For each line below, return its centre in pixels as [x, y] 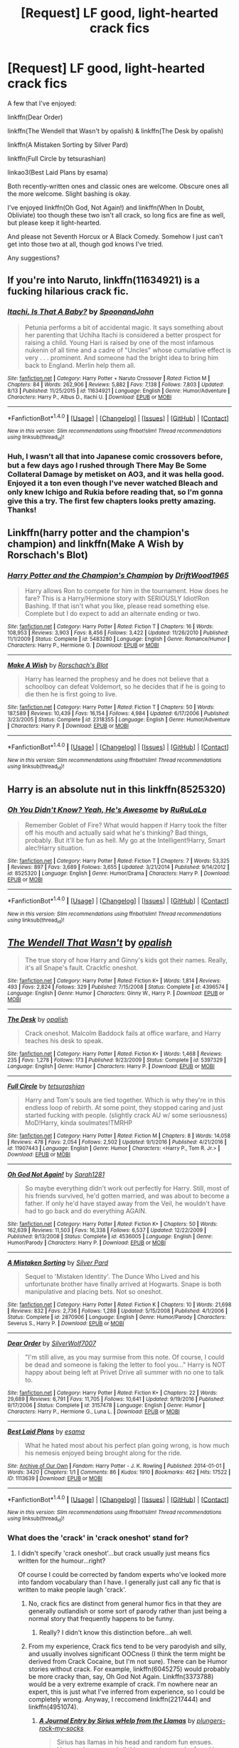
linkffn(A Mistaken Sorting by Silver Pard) [68, 145]
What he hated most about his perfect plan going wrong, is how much [127, 1445]
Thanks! [22, 510]
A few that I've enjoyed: [42, 103]
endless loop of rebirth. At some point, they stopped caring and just [124, 1107]
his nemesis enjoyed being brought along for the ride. [103, 1453]
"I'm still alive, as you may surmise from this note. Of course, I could [124, 1357]
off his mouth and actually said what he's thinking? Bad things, [116, 833]
